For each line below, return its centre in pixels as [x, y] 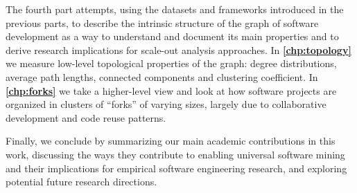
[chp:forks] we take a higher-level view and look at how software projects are [171, 90]
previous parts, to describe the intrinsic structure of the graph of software [162, 22]
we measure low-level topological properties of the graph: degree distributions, [171, 63]
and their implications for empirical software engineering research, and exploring [176, 168]
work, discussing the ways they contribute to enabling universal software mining [175, 154]
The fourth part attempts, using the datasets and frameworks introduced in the [175, 9]
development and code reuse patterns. [86, 117]
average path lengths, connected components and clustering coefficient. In [162, 76]
